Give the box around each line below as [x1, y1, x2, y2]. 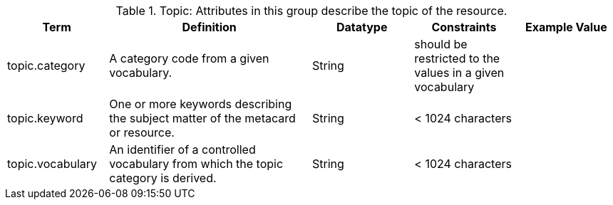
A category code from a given [109, 51, 269, 65]
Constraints [431, 20, 497, 34]
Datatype [336, 20, 388, 34]
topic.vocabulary [7, 157, 98, 171]
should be [414, 37, 468, 51]
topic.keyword [7, 111, 83, 125]
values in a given [414, 65, 505, 80]
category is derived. [109, 171, 217, 185]
